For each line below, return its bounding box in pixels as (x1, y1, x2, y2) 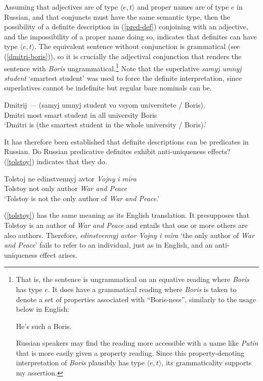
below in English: (16, 304, 70, 314)
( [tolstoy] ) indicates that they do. (4, 156, 107, 166)
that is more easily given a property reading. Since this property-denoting (16, 347, 245, 358)
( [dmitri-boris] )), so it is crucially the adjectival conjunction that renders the (4, 51, 242, 61)
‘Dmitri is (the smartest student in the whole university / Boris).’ (4, 119, 206, 130)
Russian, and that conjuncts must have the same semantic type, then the (4, 11, 231, 22)
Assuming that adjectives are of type (4, 2, 118, 12)
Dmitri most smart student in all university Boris (4, 109, 157, 120)
